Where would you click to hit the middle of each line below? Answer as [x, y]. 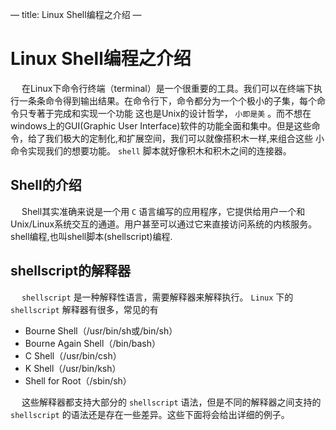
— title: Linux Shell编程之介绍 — [76, 14]
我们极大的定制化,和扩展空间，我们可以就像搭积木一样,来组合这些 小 [184, 138]
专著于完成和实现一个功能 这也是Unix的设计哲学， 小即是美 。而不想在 [169, 113]
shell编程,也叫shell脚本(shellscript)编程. [91, 236]
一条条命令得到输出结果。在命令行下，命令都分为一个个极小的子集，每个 [167, 100]
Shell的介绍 [46, 185]
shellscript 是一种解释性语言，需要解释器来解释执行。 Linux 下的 [157, 297]
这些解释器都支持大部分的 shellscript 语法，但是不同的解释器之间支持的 [171, 402]
